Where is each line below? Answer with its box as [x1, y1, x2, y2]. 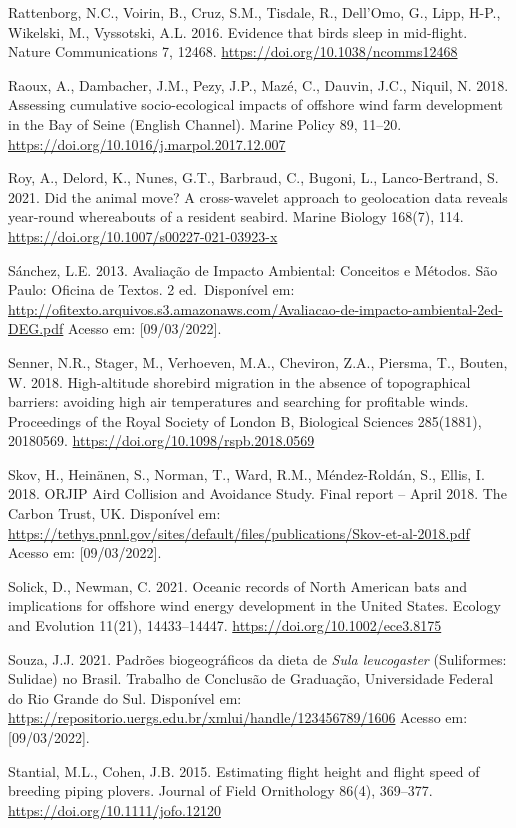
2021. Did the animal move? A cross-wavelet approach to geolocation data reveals [8, 186, 508, 207]
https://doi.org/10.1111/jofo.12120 [8, 799, 221, 820]
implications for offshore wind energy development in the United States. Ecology [8, 595, 501, 616]
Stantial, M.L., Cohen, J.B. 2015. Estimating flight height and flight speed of [8, 760, 480, 781]
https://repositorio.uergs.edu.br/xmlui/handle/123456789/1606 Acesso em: [8, 707, 468, 728]
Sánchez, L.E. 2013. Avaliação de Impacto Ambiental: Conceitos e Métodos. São [8, 259, 498, 280]
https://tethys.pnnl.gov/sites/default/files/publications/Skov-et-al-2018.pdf [8, 522, 470, 543]
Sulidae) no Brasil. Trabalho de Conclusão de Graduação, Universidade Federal [8, 668, 494, 689]
